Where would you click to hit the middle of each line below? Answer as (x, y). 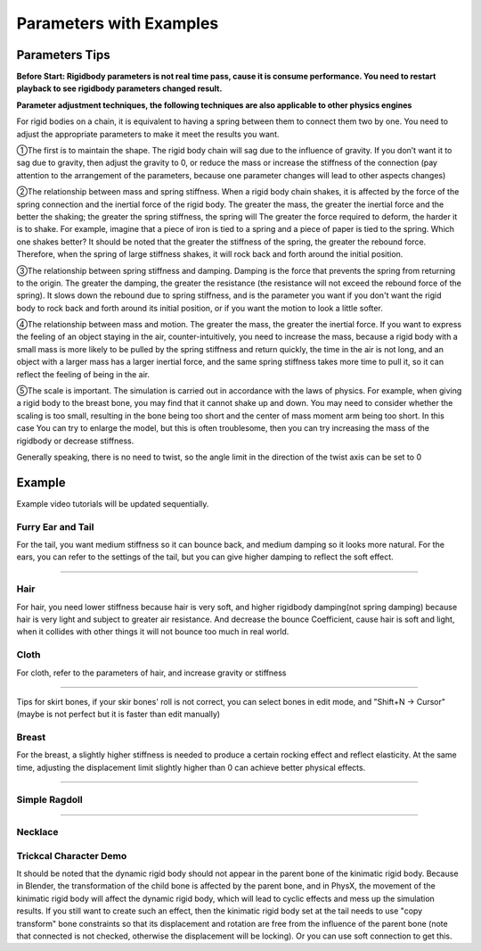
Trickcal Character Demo (72, 856)
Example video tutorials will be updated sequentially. (113, 503)
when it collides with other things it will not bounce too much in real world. (153, 632)
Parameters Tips (63, 55)
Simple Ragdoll (50, 799)
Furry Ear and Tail (55, 526)
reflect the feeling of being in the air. (83, 374)
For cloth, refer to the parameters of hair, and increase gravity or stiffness (151, 673)
